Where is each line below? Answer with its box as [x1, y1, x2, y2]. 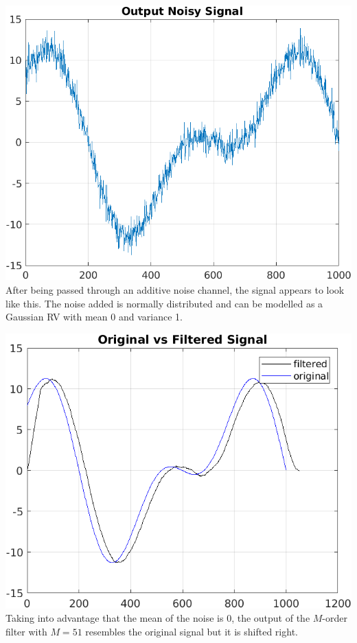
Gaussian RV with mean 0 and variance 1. [5, 309, 183, 324]
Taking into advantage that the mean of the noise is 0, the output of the [5, 611, 310, 625]
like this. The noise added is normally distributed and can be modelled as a [5, 296, 323, 310]
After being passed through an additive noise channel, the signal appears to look [5, 282, 345, 296]
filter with [5, 624, 47, 639]
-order [322, 611, 347, 625]
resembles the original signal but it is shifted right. [85, 624, 298, 639]
